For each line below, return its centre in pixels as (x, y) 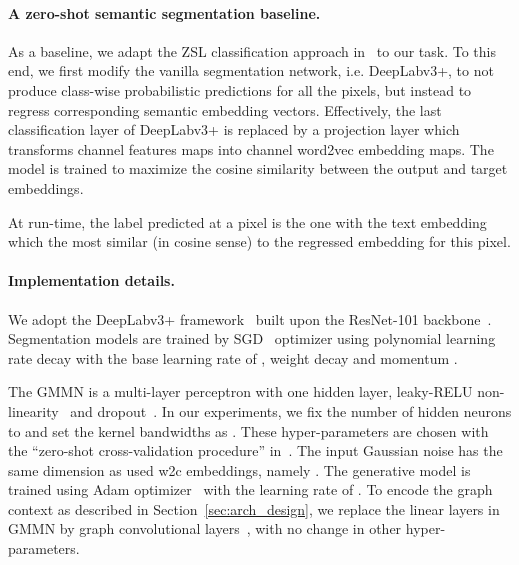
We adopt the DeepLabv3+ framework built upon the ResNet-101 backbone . (250, 318)
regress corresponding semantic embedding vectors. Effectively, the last (225, 109)
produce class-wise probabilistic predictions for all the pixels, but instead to (240, 89)
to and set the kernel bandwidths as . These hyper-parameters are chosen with (248, 430)
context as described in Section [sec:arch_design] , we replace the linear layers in (254, 508)
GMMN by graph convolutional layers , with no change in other (205, 528)
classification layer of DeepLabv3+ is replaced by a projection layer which (234, 129)
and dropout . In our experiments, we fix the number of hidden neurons (291, 410)
